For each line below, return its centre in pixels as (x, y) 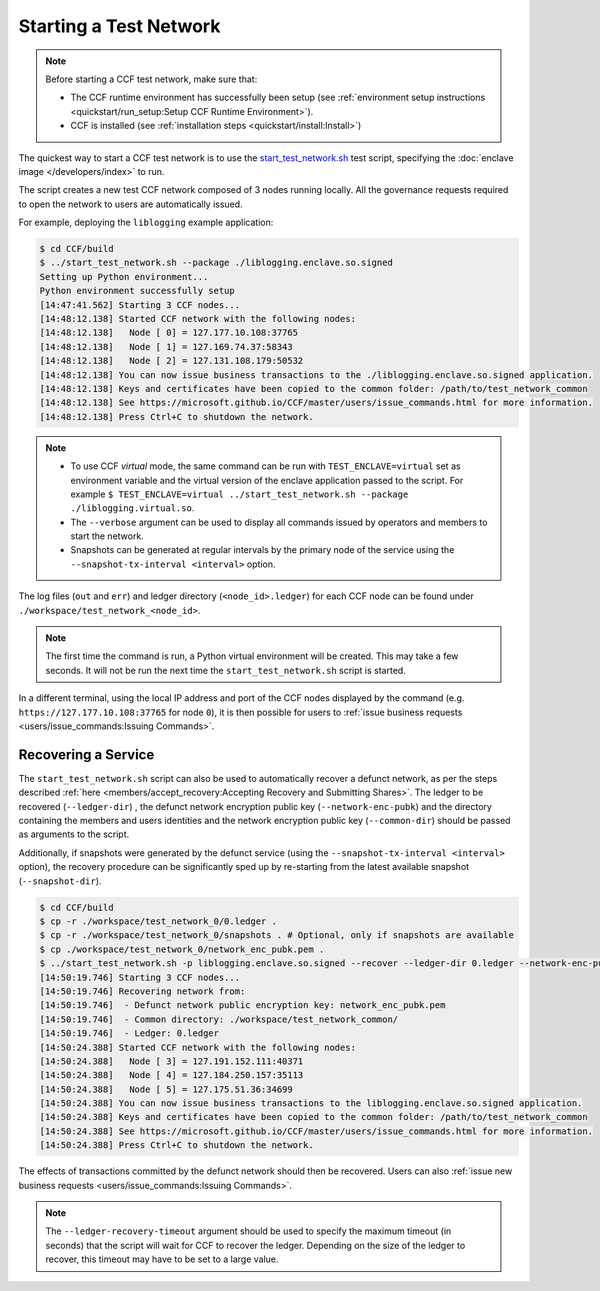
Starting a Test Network (119, 26)
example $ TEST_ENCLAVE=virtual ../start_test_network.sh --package (239, 494)
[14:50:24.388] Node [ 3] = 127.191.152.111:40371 (171, 1061)
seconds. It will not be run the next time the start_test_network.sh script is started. (226, 670)
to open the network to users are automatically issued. (131, 204)
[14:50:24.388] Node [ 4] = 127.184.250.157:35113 (171, 1075)
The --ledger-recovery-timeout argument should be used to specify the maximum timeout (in (248, 1231)
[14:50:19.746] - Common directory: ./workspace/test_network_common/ (219, 1019)
